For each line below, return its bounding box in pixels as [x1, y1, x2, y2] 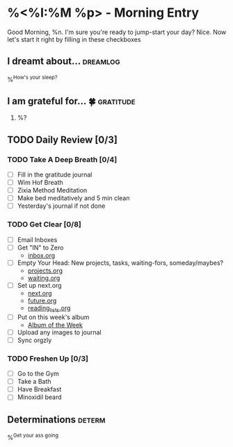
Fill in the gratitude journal [17, 170, 93, 179]
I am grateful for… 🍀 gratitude [7, 95, 136, 107]
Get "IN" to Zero [17, 243, 64, 252]
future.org [27, 296, 57, 304]
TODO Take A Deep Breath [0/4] [7, 154, 118, 164]
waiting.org [27, 273, 61, 282]
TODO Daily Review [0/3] [7, 133, 118, 145]
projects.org [27, 266, 63, 275]
